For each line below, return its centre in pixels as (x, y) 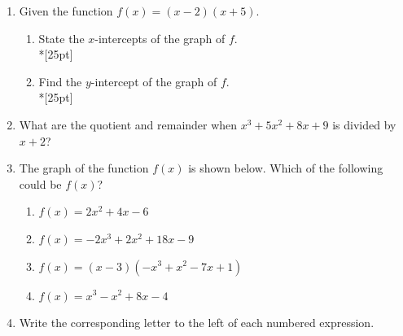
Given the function (66, 11)
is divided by (364, 124)
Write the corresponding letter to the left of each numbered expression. (197, 323)
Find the (60, 81)
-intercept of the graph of (154, 81)
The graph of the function (84, 168)
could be (40, 183)
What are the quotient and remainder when (128, 124)
